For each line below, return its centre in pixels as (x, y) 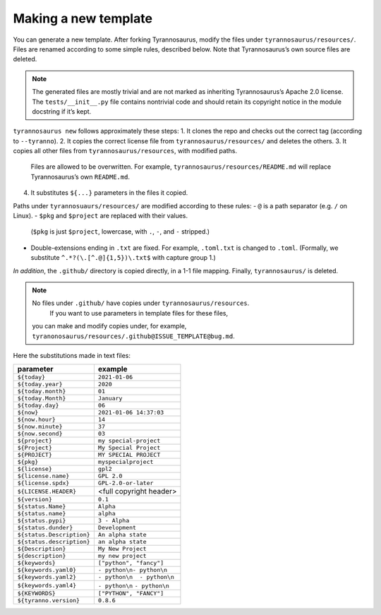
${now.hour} (36, 420)
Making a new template (83, 18)
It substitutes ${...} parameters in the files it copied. (109, 193)
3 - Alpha (114, 521)
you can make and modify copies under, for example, (109, 326)
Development (117, 528)
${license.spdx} (43, 483)
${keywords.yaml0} (47, 570)
